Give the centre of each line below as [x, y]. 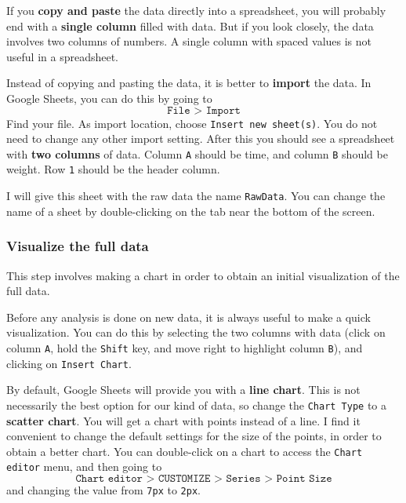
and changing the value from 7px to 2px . [103, 490]
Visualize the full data [78, 246]
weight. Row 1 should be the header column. [113, 169]
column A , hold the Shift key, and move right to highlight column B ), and [185, 347]
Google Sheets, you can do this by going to [109, 98]
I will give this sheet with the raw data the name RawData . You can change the [196, 196]
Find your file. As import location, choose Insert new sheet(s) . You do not [192, 123]
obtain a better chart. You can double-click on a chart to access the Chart [185, 451]
